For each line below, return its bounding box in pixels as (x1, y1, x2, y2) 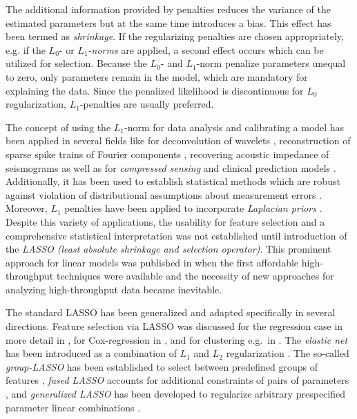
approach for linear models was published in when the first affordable (6, 255, 299, 269)
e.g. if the (6, 42, 46, 57)
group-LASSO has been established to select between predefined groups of (6, 359, 318, 373)
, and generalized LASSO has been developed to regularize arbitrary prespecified (6, 387, 346, 401)
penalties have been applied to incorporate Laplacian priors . (64, 201, 322, 215)
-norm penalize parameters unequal (196, 56, 346, 70)
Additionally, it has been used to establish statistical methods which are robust (6, 174, 340, 188)
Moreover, (6, 201, 48, 215)
